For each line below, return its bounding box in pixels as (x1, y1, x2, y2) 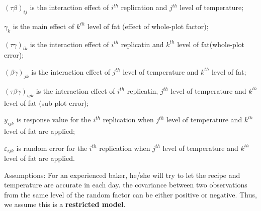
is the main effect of (13, 21, 74, 31)
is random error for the (16, 142, 88, 153)
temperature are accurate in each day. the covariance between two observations (4, 179, 247, 190)
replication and (121, 2, 167, 12)
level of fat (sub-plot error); (4, 97, 89, 108)
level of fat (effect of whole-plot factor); (87, 21, 209, 31)
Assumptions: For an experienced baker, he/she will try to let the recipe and (4, 169, 240, 180)
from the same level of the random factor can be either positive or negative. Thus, (4, 189, 257, 199)
